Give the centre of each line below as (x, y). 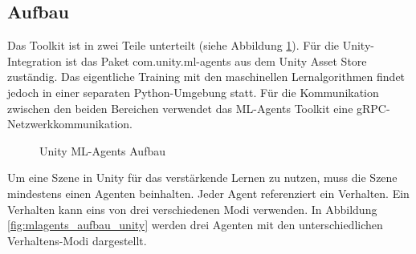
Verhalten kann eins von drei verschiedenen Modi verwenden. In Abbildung (192, 209)
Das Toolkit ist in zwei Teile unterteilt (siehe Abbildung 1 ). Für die (173, 45)
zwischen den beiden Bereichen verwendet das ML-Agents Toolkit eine (180, 108)
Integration (35, 60)
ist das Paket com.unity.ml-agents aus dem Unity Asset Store (216, 60)
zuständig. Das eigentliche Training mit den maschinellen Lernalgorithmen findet (206, 77)
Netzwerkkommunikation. (70, 124)
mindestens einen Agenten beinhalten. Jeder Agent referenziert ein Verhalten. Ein (208, 193)
